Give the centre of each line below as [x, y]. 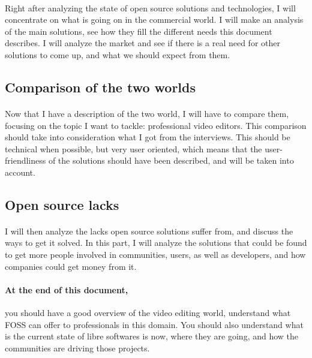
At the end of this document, [67, 289]
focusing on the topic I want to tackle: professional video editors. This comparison [156, 125]
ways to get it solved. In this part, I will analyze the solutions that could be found [156, 243]
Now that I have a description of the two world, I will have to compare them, [147, 113]
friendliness [25, 160]
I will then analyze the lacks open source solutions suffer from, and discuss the [149, 231]
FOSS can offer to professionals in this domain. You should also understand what [154, 324]
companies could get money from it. [71, 266]
